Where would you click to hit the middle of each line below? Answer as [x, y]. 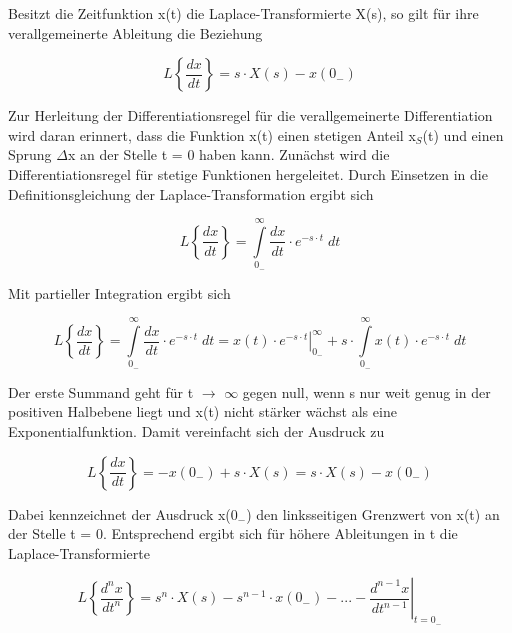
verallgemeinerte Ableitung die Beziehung [135, 32]
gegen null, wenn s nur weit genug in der [366, 391]
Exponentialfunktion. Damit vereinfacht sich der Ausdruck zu [196, 431]
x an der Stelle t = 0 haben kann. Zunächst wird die [228, 154]
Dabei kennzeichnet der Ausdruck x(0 [123, 513]
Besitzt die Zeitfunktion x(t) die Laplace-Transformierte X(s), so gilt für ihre [243, 13]
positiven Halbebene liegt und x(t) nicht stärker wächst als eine [202, 411]
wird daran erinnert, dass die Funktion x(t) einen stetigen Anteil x [212, 134]
